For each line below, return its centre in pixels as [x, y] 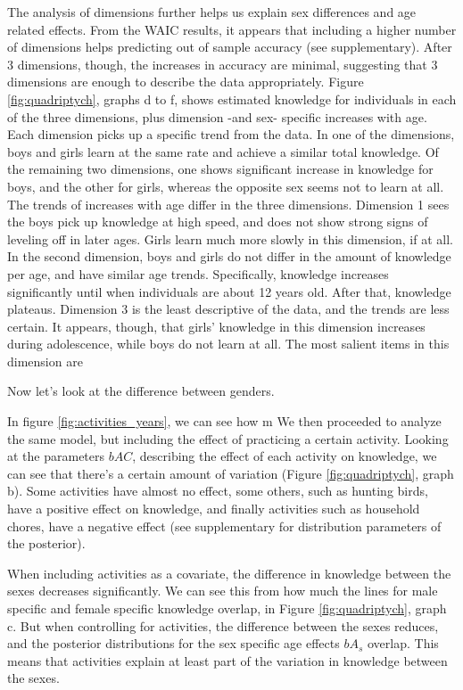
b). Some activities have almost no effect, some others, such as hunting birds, [218, 491]
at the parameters [56, 456]
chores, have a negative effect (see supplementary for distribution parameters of [224, 526]
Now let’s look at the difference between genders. [141, 391]
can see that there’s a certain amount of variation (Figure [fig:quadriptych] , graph [231, 473]
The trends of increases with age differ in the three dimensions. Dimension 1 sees [228, 204]
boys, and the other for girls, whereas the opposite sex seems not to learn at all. [226, 186]
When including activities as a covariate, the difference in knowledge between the [229, 573]
